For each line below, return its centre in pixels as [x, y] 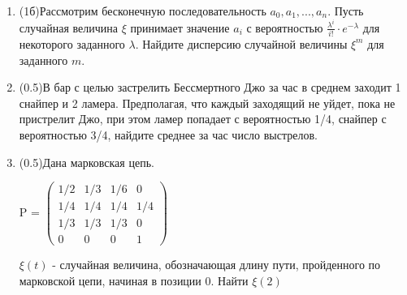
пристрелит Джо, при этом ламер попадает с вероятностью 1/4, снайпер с [203, 119]
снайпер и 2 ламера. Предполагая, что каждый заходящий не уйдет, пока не [207, 103]
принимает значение [180, 27]
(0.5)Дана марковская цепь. [87, 162]
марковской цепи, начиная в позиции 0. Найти [134, 280]
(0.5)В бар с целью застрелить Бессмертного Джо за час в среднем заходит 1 [210, 87]
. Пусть [346, 11]
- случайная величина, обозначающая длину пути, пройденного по [216, 265]
